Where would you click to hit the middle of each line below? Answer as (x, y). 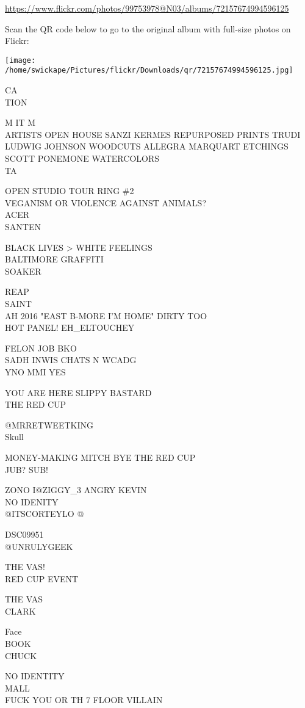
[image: (20, 60)
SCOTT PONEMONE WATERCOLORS (82, 158)
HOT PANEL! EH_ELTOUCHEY (70, 327)
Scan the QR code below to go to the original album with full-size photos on (148, 28)
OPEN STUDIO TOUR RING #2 (70, 191)
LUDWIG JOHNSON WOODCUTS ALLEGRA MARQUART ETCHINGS (147, 146)
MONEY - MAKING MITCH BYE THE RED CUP (100, 457)
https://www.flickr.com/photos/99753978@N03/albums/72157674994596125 (147, 8)
